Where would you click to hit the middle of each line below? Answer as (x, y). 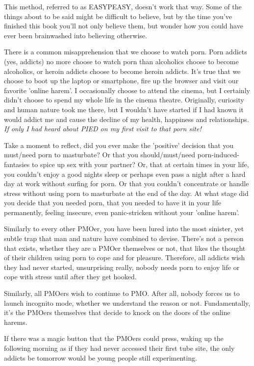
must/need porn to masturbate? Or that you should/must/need (100, 155)
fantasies (17, 164)
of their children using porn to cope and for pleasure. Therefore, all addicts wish (125, 257)
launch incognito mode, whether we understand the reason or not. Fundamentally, (127, 303)
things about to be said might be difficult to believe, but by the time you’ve (118, 16)
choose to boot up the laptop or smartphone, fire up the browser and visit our (121, 81)
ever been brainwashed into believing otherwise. (76, 35)
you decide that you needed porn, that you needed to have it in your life (113, 203)
